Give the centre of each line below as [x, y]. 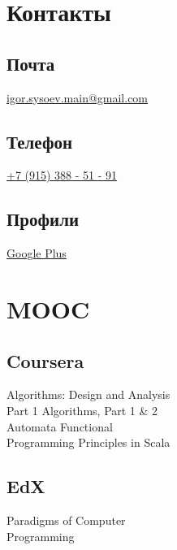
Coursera [45, 360]
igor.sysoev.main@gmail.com [78, 97]
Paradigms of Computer [66, 520]
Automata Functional [60, 426]
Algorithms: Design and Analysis [88, 394]
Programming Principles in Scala [88, 442]
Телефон [40, 141]
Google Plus [37, 253]
